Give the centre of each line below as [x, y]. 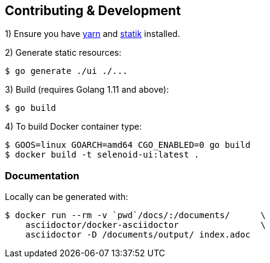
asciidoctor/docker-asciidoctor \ [145, 225]
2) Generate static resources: [63, 53]
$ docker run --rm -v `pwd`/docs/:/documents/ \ [135, 215]
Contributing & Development [93, 11]
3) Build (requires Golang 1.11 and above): [87, 90]
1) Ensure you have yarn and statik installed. [93, 34]
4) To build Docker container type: [73, 127]
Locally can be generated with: [67, 197]
